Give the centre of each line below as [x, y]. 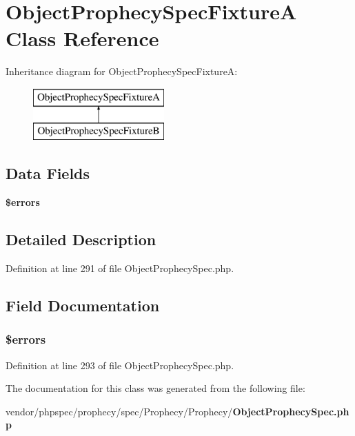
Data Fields [48, 173]
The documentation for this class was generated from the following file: [155, 388]
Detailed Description [81, 239]
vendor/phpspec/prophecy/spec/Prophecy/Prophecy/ [119, 411]
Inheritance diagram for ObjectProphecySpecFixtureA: [122, 71]
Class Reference [82, 38]
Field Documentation [83, 305]
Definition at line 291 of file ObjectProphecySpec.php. [120, 268]
